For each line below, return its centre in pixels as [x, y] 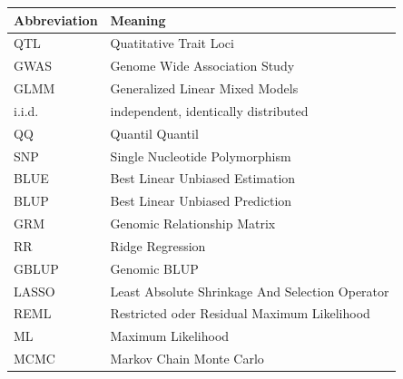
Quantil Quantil [154, 133]
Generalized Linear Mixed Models [204, 88]
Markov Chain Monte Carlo [187, 359]
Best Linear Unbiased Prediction [201, 201]
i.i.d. [26, 110]
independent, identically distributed [209, 110]
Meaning [138, 19]
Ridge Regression [158, 245]
